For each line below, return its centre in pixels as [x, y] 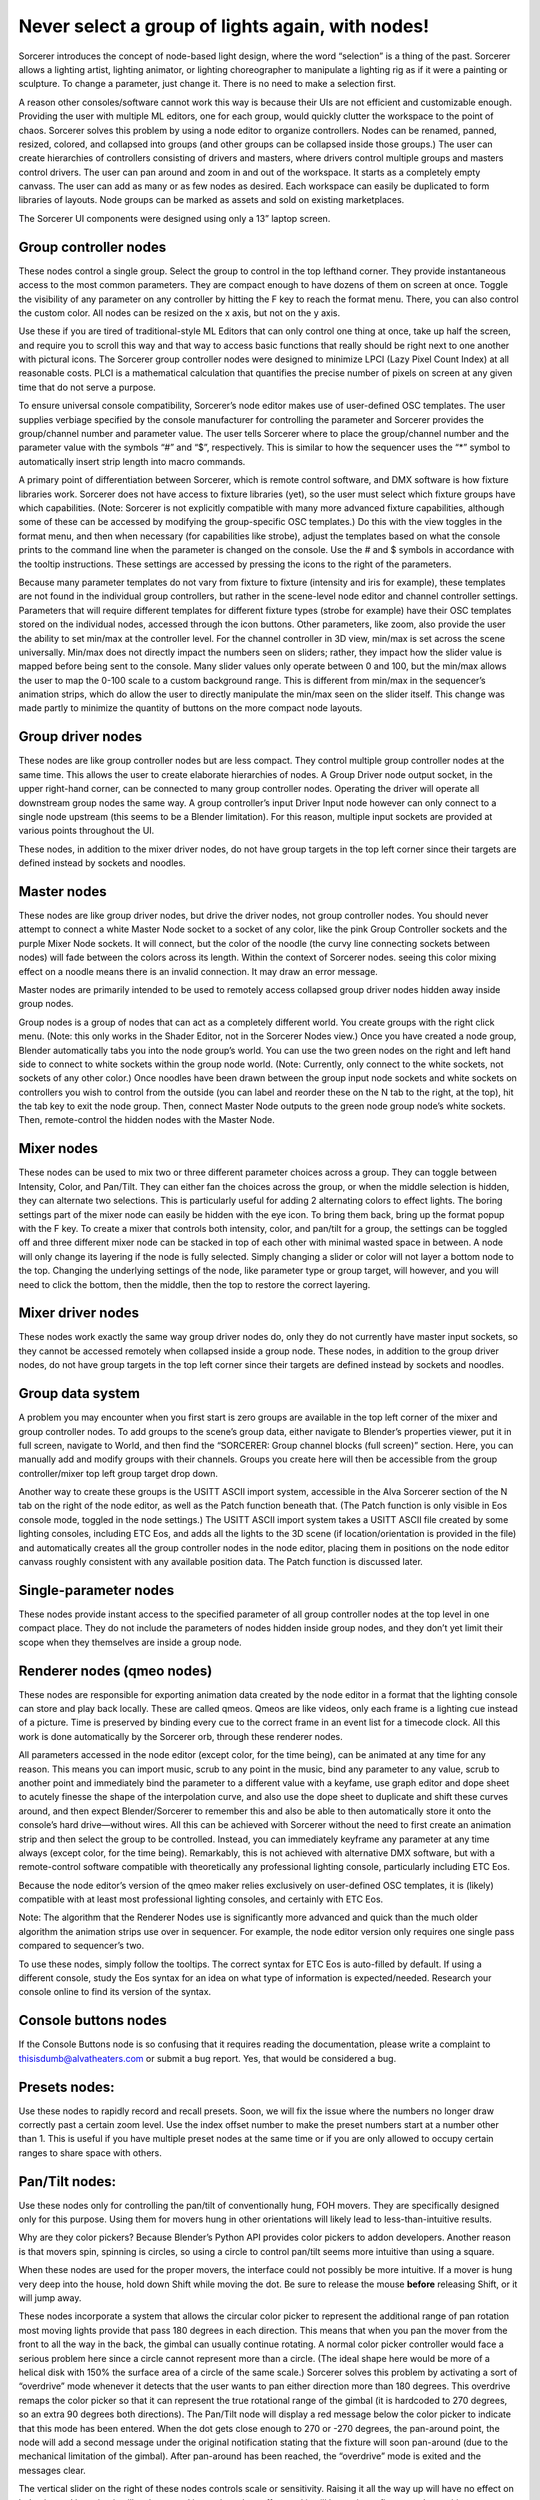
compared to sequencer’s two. [81, 1946]
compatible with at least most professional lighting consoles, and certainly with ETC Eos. [201, 1899]
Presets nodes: [66, 2086]
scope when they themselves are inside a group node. [130, 1642]
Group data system [79, 1393]
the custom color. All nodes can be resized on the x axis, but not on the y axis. [179, 312]
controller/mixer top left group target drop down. [118, 1473]
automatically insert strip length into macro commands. [132, 461]
